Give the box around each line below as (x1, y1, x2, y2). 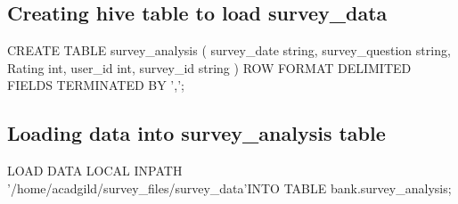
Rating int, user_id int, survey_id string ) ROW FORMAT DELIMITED (7, 58, 412, 77)
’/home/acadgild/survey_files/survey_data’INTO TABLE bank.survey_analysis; (7, 178, 452, 197)
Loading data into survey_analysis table (7, 119, 386, 147)
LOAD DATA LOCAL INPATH (7, 161, 183, 180)
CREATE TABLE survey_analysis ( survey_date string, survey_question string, (7, 41, 451, 60)
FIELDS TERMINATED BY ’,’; (7, 76, 184, 94)
